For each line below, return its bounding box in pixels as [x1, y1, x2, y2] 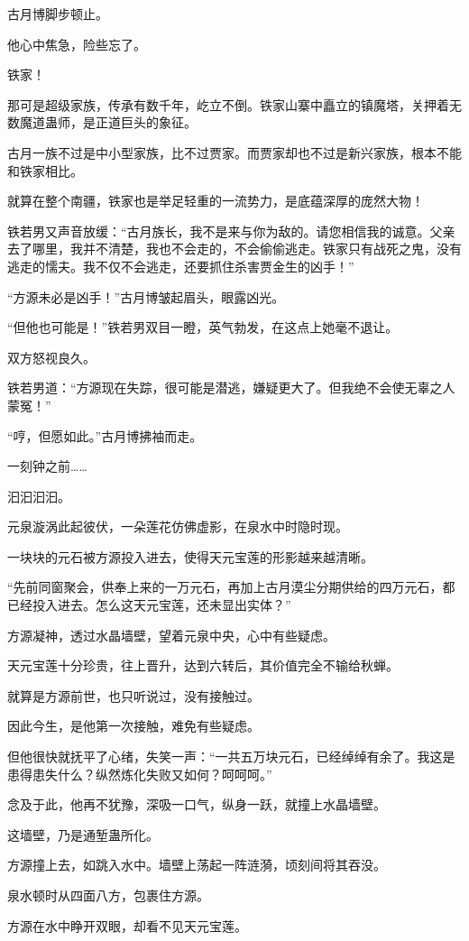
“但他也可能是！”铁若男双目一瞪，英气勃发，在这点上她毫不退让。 [7, 318, 399, 337]
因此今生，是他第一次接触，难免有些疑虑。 [7, 716, 260, 735]
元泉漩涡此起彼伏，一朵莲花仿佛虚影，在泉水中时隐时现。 [7, 517, 348, 536]
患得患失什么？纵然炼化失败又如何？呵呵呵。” [7, 764, 272, 783]
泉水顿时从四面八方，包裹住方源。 [7, 886, 209, 904]
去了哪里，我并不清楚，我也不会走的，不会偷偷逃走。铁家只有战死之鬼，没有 [7, 239, 462, 258]
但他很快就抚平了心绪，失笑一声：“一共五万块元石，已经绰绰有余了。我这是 [7, 747, 455, 766]
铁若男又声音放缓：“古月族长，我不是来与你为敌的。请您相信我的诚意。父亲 [7, 221, 455, 240]
